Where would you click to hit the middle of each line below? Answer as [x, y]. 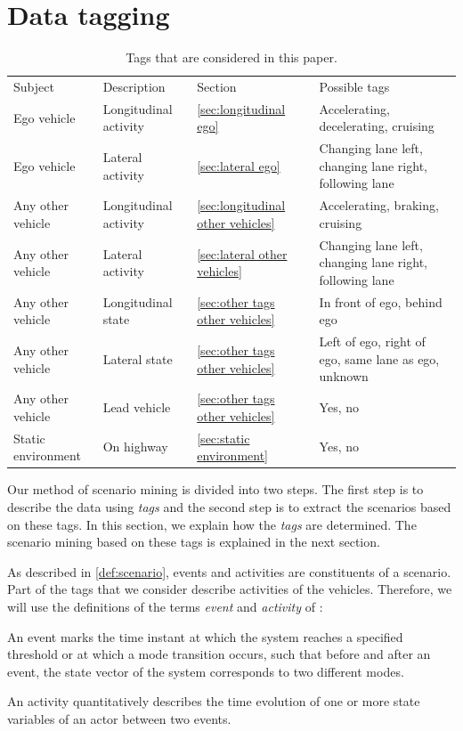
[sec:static [223, 438]
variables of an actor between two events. [119, 718]
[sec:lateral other [242, 253]
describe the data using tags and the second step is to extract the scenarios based [229, 506]
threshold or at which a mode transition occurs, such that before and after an [219, 654]
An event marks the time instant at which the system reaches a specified [205, 636]
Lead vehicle [137, 407]
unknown [344, 376]
